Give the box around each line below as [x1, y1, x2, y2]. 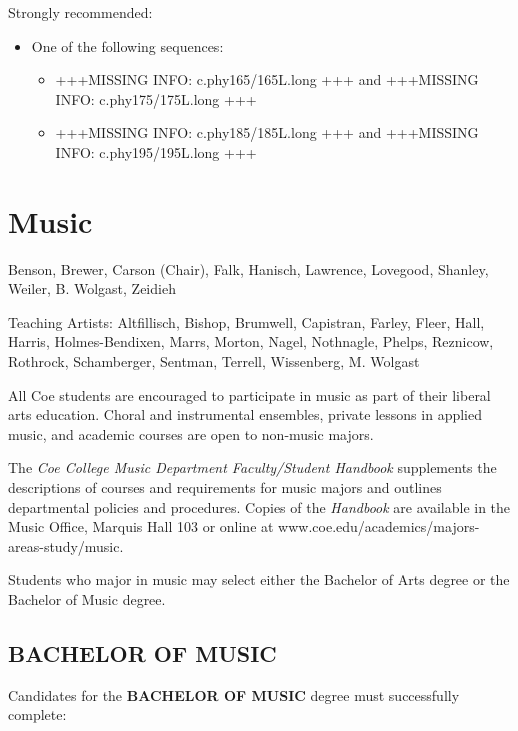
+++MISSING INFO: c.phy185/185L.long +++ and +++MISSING [55, 122, 479, 143]
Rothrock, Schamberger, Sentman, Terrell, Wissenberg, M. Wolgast [8, 351, 420, 372]
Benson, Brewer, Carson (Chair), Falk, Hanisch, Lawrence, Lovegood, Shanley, [8, 258, 489, 279]
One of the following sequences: [31, 35, 224, 56]
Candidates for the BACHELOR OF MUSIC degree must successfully [8, 684, 460, 705]
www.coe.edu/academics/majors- [278, 516, 480, 537]
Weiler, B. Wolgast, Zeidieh [8, 278, 176, 299]
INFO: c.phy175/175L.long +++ [55, 88, 257, 109]
